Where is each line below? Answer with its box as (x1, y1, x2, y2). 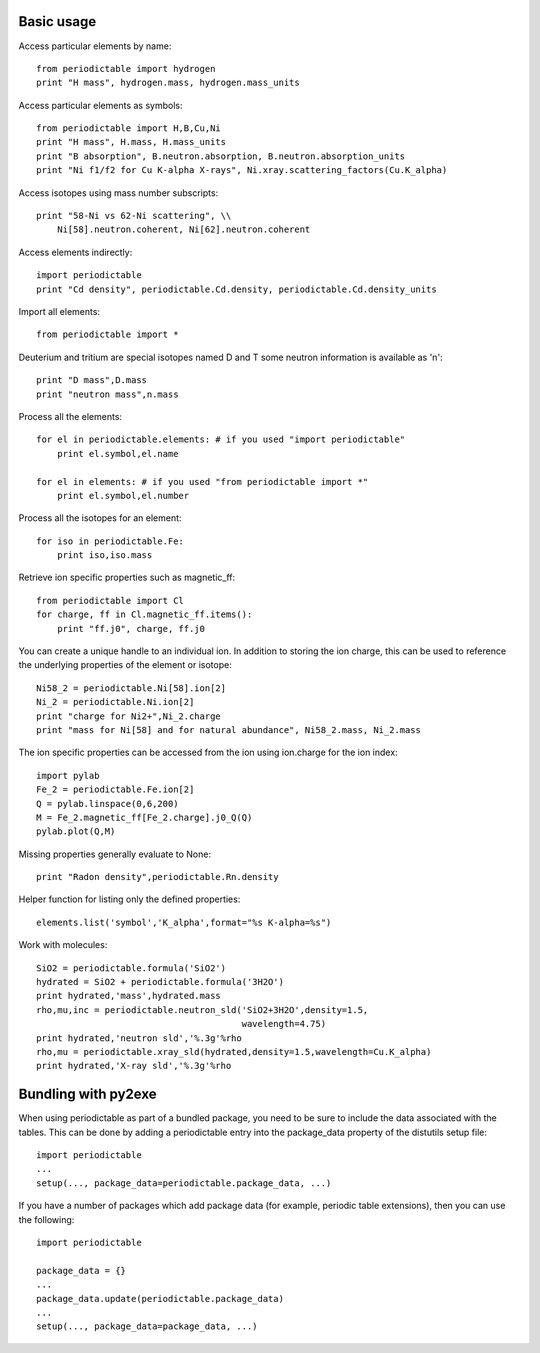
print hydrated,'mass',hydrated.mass (36, 990, 222, 1002)
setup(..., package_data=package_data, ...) (36, 1321, 259, 1332)
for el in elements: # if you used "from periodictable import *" (36, 476, 369, 487)
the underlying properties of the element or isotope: (18, 659, 232, 671)
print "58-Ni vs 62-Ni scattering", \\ (36, 210, 232, 222)
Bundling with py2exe (18, 1086, 157, 1103)
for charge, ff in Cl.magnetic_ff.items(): (36, 609, 253, 620)
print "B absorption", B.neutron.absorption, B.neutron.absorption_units (36, 150, 406, 162)
